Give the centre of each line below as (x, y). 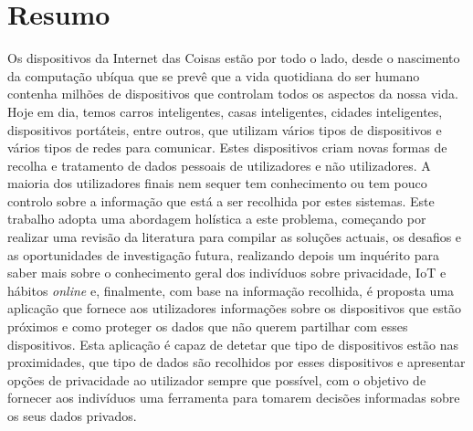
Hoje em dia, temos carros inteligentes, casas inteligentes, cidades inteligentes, (225, 111)
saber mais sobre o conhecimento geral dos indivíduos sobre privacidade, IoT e (227, 273)
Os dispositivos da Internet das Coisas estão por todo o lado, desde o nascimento (234, 58)
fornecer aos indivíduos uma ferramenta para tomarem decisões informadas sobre (234, 398)
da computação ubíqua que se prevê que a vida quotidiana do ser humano (214, 75)
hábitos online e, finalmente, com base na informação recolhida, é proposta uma (231, 290)
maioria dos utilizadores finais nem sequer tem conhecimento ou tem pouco (217, 183)
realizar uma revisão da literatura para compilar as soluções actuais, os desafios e (235, 237)
